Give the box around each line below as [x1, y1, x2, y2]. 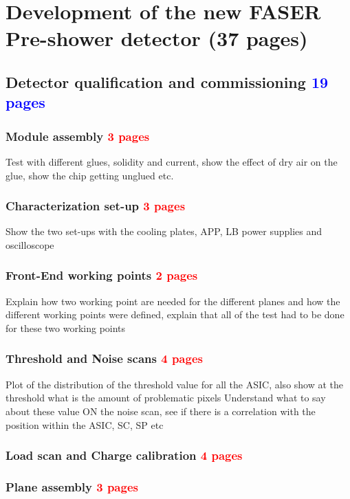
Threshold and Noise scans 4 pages [6, 350, 203, 367]
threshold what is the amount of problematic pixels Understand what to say [6, 390, 326, 405]
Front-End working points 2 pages [6, 267, 198, 284]
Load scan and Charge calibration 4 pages [6, 447, 243, 464]
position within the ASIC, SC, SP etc [6, 417, 164, 432]
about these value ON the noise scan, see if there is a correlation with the [6, 403, 316, 418]
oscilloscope [6, 237, 54, 252]
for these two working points [6, 320, 126, 335]
